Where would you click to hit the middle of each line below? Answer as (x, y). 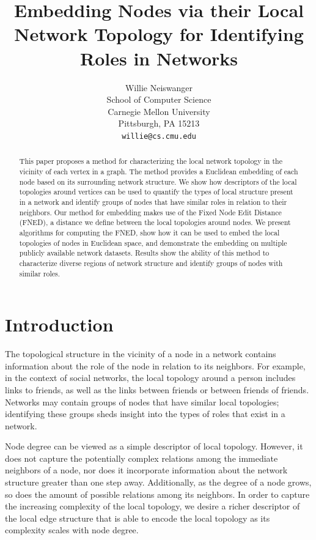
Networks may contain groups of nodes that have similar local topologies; (142, 401)
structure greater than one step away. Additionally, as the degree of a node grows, (158, 482)
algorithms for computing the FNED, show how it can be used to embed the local (149, 232)
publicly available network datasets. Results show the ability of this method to (144, 253)
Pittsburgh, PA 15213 (159, 123)
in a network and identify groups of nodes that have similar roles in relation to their (153, 202)
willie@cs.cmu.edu (159, 136)
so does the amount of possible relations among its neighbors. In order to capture (157, 494)
